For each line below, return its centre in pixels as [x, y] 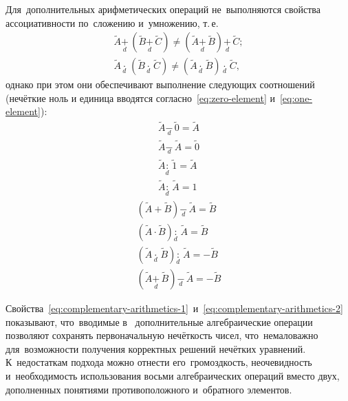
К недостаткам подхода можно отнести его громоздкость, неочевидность [159, 362]
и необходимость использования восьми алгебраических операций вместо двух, [173, 376]
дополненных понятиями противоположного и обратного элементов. [149, 389]
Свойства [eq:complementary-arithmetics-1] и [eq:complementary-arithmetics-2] [174, 308]
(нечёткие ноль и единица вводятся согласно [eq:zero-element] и [140, 97]
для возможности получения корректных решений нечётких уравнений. [156, 348]
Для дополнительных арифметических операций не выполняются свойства [163, 9]
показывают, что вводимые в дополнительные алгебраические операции [159, 321]
